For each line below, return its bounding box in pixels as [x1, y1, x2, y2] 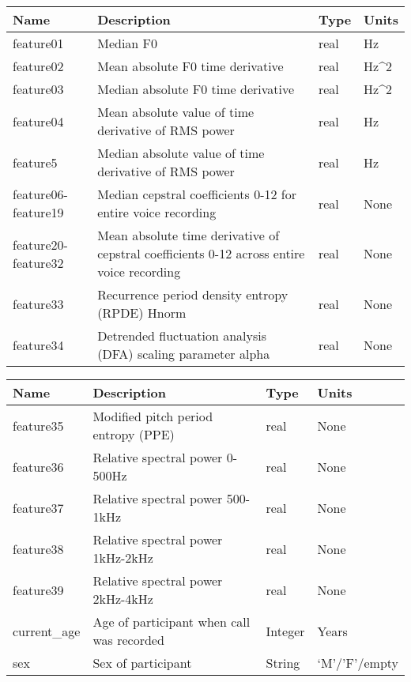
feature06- [13, 185, 68, 203]
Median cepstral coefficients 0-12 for [97, 185, 297, 203]
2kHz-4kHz [92, 590, 153, 608]
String [266, 654, 300, 672]
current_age [13, 621, 81, 640]
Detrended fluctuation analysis [97, 326, 267, 345]
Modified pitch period [92, 407, 213, 425]
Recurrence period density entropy [97, 285, 288, 303]
